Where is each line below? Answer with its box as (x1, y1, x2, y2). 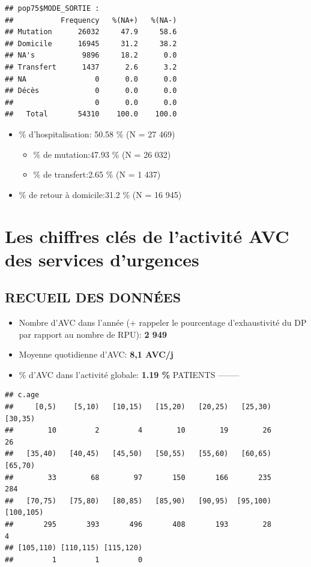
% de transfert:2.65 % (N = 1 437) (33, 168, 161, 181)
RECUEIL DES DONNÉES (5, 288, 181, 307)
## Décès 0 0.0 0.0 (5, 86, 177, 95)
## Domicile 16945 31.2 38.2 (5, 39, 177, 48)
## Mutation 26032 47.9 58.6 (5, 28, 177, 37)
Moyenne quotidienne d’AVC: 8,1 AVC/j (19, 348, 174, 361)
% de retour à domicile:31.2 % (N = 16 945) (19, 188, 182, 200)
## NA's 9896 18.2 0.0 (5, 51, 177, 60)
